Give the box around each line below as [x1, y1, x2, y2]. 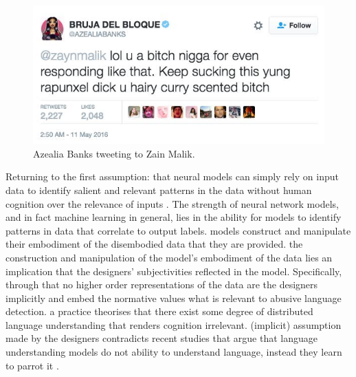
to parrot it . [5, 358, 59, 372]
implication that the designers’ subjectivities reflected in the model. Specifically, [5, 263, 342, 278]
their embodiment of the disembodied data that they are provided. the [5, 237, 303, 251]
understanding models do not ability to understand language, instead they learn [5, 345, 342, 359]
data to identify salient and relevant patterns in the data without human [5, 182, 312, 197]
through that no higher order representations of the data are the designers [5, 277, 318, 292]
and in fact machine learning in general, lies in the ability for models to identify [5, 210, 342, 224]
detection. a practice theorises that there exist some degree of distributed [5, 304, 313, 319]
